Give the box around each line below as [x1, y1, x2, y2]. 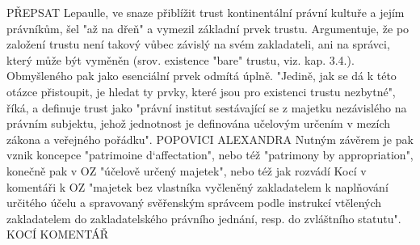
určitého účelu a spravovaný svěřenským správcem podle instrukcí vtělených [6, 194, 382, 211]
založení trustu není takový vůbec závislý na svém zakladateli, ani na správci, [6, 36, 390, 53]
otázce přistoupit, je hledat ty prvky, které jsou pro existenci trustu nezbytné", [6, 82, 396, 99]
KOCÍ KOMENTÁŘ [6, 226, 109, 243]
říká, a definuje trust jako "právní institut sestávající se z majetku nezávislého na [6, 99, 407, 116]
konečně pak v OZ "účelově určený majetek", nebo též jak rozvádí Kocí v [6, 162, 367, 179]
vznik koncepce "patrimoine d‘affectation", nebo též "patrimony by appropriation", [6, 146, 414, 163]
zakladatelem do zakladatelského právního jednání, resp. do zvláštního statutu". [6, 209, 401, 226]
